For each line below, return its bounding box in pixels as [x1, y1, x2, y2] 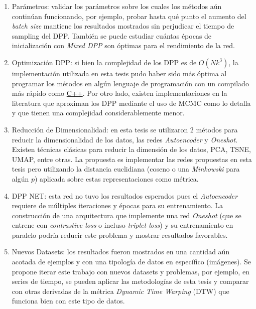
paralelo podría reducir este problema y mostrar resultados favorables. [12, 229, 228, 240]
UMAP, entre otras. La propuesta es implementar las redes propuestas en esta [12, 153, 252, 164]
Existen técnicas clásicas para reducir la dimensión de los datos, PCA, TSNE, [12, 144, 251, 154]
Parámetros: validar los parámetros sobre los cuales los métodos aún [12, 1, 222, 11]
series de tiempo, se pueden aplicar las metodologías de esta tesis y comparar [12, 276, 249, 286]
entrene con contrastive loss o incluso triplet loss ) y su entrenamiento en [12, 220, 233, 230]
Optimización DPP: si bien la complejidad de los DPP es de [12, 57, 197, 67]
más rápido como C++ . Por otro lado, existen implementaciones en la [12, 88, 227, 98]
